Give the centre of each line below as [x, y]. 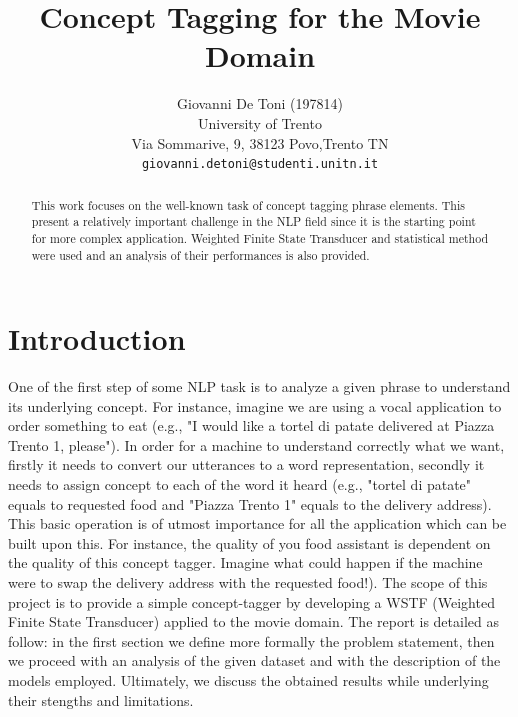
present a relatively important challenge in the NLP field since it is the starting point [253, 221]
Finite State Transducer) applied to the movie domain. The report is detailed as [253, 621]
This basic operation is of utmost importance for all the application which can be [257, 523]
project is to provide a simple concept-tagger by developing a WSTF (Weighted [251, 601]
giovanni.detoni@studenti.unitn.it [260, 164]
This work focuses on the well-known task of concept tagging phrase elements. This [248, 204]
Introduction [97, 338]
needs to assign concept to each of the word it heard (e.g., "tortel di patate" [240, 484]
